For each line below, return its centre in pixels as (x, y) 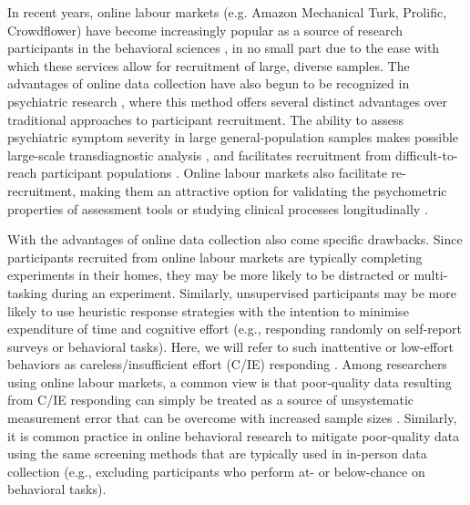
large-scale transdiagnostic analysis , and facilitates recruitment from (199, 155)
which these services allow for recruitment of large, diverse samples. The (209, 65)
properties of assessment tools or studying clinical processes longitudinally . (218, 208)
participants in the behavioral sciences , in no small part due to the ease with (224, 48)
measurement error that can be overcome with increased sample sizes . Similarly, (232, 418)
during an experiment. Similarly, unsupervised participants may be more (254, 292)
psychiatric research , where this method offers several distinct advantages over (227, 101)
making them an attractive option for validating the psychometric (263, 190)
